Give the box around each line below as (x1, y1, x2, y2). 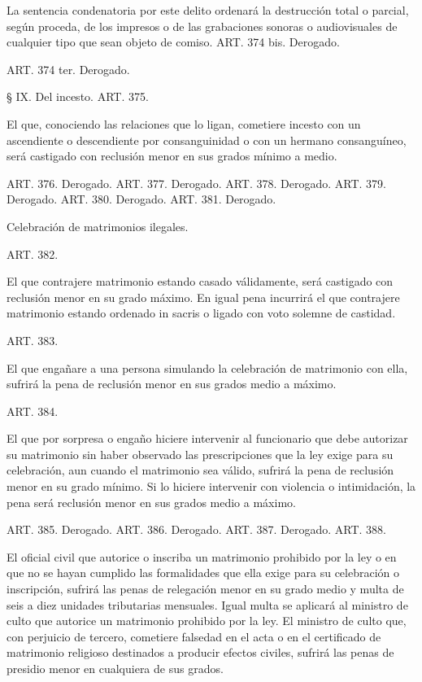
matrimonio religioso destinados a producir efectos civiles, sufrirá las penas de (7, 644, 394, 661)
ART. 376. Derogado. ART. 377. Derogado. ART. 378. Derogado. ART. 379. (7, 174, 386, 191)
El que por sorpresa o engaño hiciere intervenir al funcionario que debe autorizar (7, 430, 408, 447)
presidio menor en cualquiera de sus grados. (7, 660, 224, 676)
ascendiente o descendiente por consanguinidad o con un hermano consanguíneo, (7, 131, 407, 148)
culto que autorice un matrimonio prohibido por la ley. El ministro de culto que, (7, 612, 407, 629)
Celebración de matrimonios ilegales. (7, 217, 189, 234)
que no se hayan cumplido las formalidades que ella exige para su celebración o (7, 564, 400, 581)
